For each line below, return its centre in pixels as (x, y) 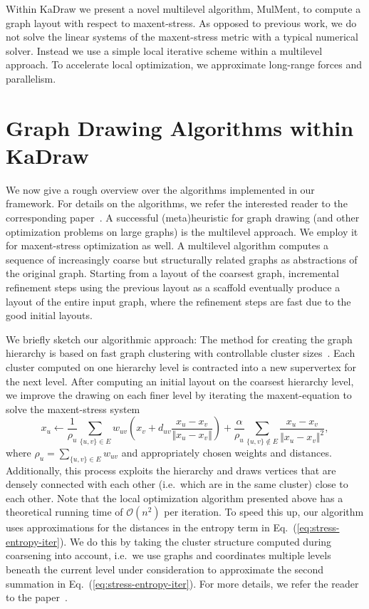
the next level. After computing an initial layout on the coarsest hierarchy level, (180, 381)
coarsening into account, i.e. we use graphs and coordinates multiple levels (168, 555)
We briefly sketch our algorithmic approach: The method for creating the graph (179, 339)
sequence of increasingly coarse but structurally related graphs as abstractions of (182, 259)
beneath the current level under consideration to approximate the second (165, 569)
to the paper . (37, 597)
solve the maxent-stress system (73, 408)
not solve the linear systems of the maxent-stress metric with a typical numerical (182, 37)
